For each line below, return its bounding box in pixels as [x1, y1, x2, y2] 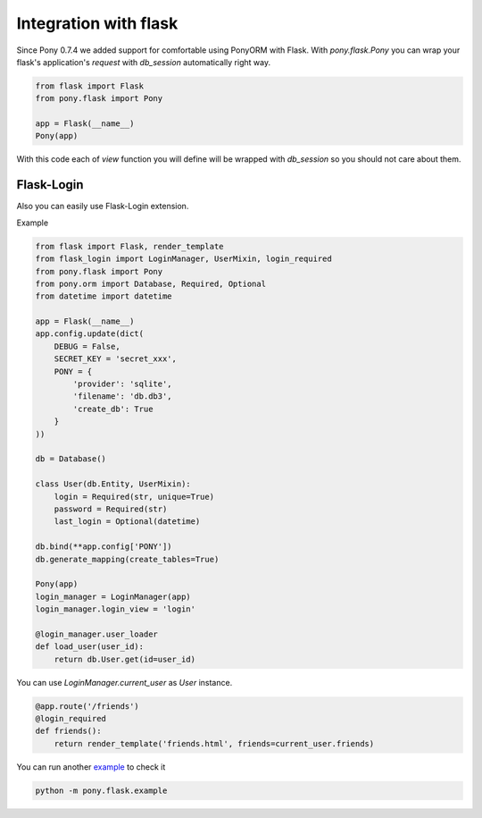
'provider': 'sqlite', [72, 379, 173, 389]
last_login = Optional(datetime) [54, 517, 201, 527]
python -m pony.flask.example [35, 785, 168, 796]
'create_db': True [72, 403, 154, 414]
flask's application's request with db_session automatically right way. [16, 56, 271, 67]
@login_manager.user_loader [35, 628, 158, 639]
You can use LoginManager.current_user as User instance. [16, 677, 233, 687]
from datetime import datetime [35, 291, 173, 301]
